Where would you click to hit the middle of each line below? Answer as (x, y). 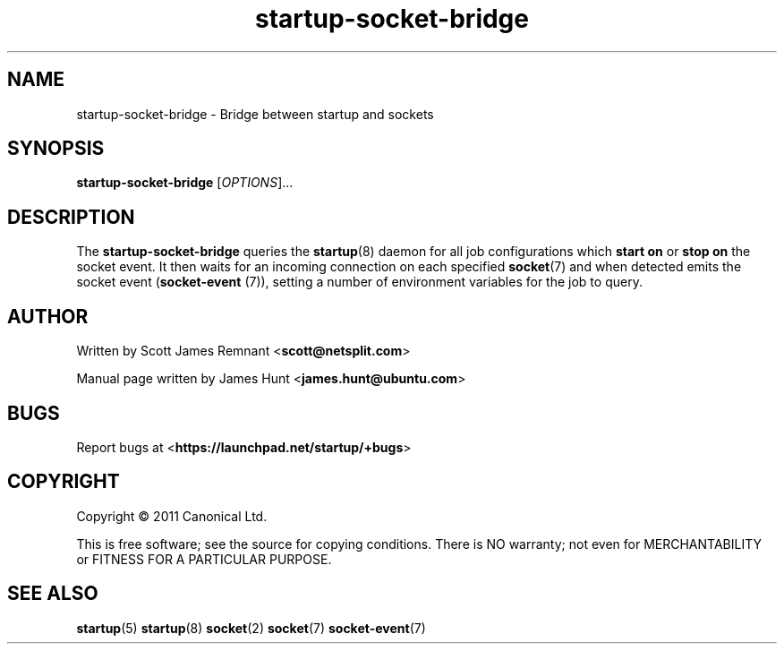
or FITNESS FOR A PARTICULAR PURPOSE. (204, 559)
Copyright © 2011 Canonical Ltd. (172, 516)
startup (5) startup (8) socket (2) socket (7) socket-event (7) (251, 628)
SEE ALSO (53, 594)
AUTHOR (48, 316)
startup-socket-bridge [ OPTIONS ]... (185, 183)
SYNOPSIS (56, 149)
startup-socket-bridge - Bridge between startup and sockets (255, 114)
